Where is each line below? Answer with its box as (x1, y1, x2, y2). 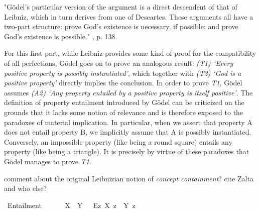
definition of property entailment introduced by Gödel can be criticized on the (4, 97, 244, 108)
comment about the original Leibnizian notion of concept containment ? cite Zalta (4, 173, 253, 183)
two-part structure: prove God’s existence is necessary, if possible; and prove (4, 21, 238, 32)
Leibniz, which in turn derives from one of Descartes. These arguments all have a (4, 11, 253, 22)
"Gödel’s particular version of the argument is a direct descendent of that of (4, 2, 237, 12)
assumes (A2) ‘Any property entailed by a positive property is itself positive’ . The (4, 87, 253, 97)
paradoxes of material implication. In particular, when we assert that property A (4, 117, 252, 127)
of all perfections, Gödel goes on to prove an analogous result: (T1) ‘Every (4, 57, 233, 68)
